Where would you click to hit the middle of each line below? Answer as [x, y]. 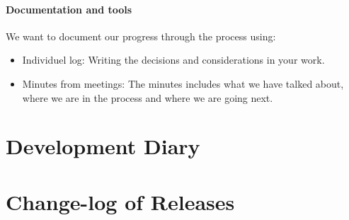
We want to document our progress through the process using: [141, 36]
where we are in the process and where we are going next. [148, 97]
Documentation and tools [69, 9]
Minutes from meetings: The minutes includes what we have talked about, [183, 83]
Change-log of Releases [120, 201]
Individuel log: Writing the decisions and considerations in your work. [173, 60]
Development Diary [103, 146]
